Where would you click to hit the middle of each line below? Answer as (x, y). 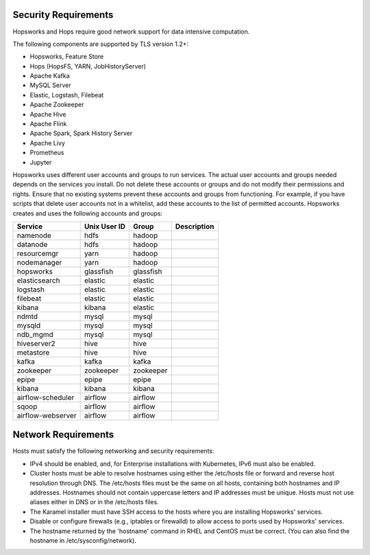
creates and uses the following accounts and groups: (88, 213)
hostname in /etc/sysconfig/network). (83, 540)
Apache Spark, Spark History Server (81, 133)
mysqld (29, 325)
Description (195, 226)
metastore (33, 352)
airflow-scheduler (46, 397)
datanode (32, 244)
